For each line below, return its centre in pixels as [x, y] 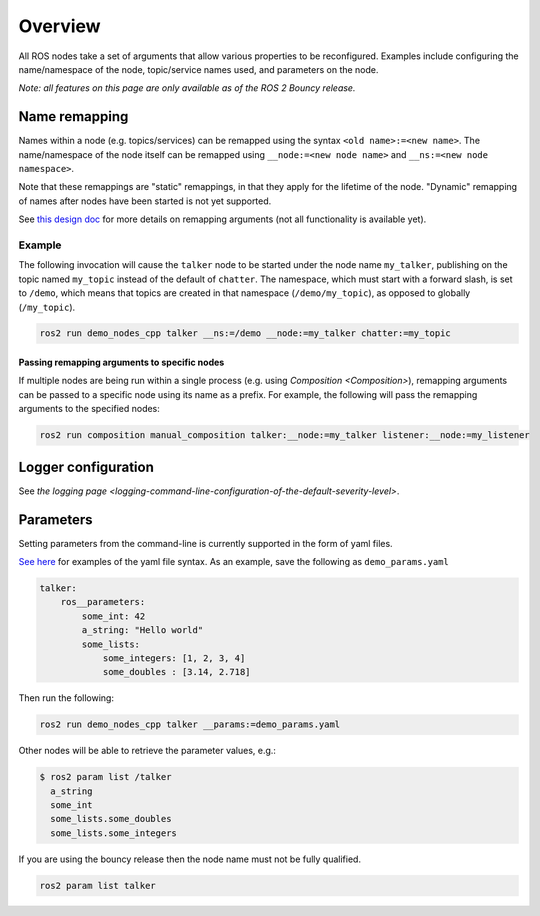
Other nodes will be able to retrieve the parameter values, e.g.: [147, 751]
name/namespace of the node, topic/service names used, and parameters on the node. [198, 69]
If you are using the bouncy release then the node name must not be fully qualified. [190, 859]
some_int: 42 [113, 616]
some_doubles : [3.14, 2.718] [176, 672]
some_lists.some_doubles [111, 819]
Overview [59, 26]
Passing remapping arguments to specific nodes [121, 362]
